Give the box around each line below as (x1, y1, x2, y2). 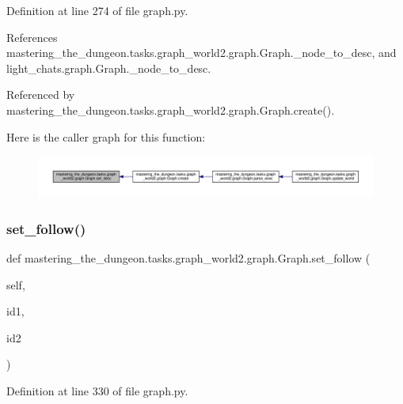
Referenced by (6, 86, 75, 103)
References (6, 28, 58, 45)
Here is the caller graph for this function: (6, 128, 206, 145)
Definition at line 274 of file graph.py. (6, 2, 188, 18)
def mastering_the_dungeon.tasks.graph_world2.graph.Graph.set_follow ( (6, 249, 371, 266)
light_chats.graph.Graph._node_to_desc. (6, 59, 211, 76)
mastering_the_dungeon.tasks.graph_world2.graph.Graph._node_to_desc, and (6, 44, 397, 61)
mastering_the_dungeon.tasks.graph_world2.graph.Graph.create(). (6, 101, 335, 118)
